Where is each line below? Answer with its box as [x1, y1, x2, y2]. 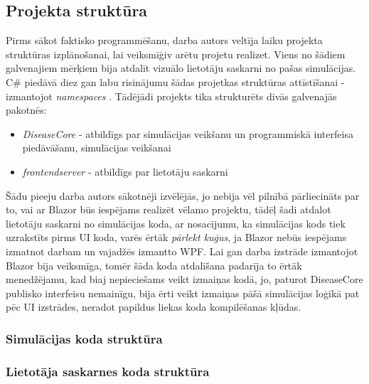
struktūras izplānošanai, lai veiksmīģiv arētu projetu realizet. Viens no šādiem [6, 46, 346, 61]
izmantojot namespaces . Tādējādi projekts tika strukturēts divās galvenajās [6, 88, 337, 103]
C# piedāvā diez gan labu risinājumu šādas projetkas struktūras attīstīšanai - [6, 74, 345, 89]
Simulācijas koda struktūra [6, 329, 163, 347]
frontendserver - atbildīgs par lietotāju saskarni [22, 164, 228, 178]
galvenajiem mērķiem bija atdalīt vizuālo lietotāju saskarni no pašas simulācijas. [6, 60, 356, 75]
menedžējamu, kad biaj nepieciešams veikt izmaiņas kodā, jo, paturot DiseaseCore [6, 272, 363, 287]
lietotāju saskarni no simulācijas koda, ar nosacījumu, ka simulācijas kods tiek [6, 215, 346, 230]
